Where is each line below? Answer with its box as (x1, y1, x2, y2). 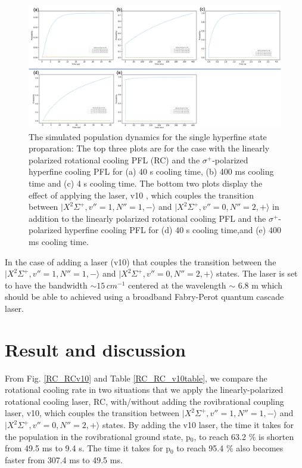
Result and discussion (5, 337, 186, 361)
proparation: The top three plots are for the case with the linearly (29, 142, 270, 154)
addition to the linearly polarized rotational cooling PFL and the (29, 212, 266, 224)
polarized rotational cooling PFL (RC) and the (29, 153, 200, 166)
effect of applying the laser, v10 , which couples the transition (29, 188, 254, 201)
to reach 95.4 (176, 442, 224, 454)
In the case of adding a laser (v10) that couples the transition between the (5, 255, 276, 268)
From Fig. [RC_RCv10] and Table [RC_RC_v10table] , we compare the (5, 371, 267, 384)
